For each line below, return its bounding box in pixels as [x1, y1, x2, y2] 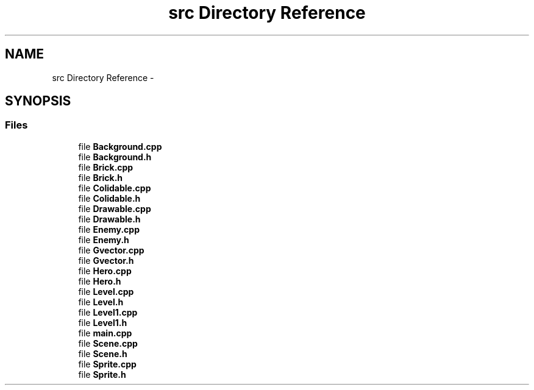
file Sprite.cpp [78, 358, 137, 369]
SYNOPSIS [5, 93, 71, 109]
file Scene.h [78, 348, 127, 359]
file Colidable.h [78, 193, 141, 204]
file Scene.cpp [78, 338, 138, 349]
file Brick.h [78, 172, 123, 183]
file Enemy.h [78, 234, 129, 245]
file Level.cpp [78, 286, 134, 297]
